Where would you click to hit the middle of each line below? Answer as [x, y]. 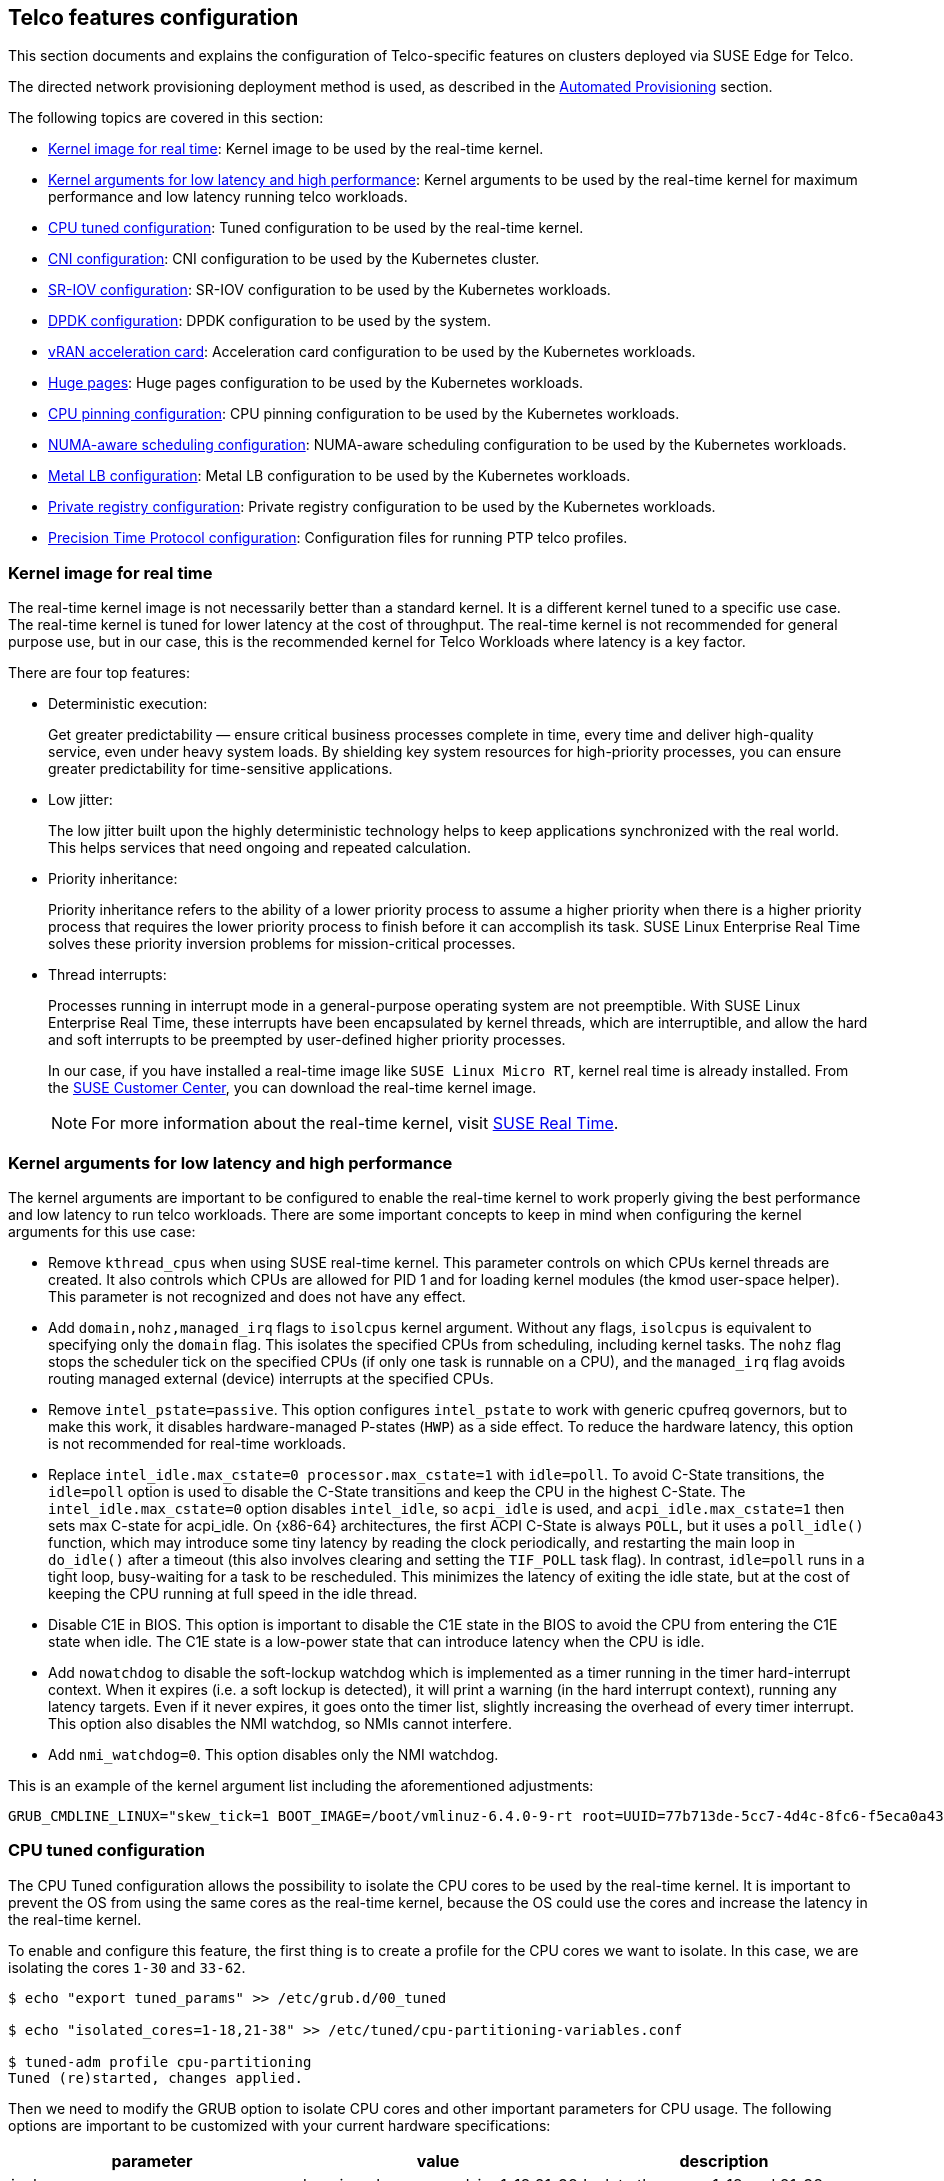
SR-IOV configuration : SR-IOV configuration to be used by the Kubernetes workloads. [329, 290]
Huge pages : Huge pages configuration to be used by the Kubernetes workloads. [316, 383]
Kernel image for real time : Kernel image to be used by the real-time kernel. [296, 149]
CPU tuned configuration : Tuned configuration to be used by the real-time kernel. [316, 228]
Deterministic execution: [128, 704]
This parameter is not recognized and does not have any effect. [257, 1296]
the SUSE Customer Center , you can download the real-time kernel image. [292, 1088]
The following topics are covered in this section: [166, 118]
